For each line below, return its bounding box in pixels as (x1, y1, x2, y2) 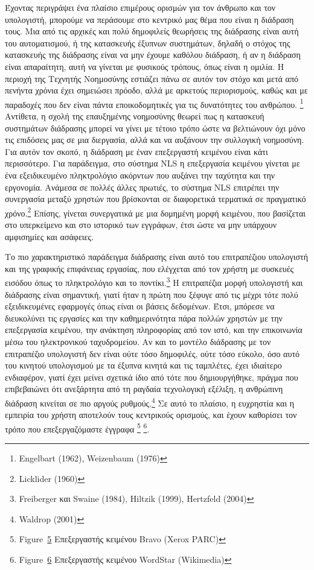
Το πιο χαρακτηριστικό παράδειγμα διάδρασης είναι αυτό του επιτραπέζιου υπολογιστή (5, 250, 308, 263)
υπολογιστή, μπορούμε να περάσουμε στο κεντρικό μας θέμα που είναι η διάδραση (5, 13, 294, 25)
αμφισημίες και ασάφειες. (5, 230, 94, 242)
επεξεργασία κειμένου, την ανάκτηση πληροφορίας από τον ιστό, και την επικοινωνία (5, 323, 303, 336)
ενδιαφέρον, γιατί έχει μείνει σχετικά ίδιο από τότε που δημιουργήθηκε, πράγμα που (5, 370, 298, 383)
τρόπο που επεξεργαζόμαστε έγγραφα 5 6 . (5, 420, 150, 435)
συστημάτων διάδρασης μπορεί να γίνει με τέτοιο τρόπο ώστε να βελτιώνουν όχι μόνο (5, 121, 306, 134)
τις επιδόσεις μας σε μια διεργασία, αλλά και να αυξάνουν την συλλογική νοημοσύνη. (5, 133, 304, 146)
